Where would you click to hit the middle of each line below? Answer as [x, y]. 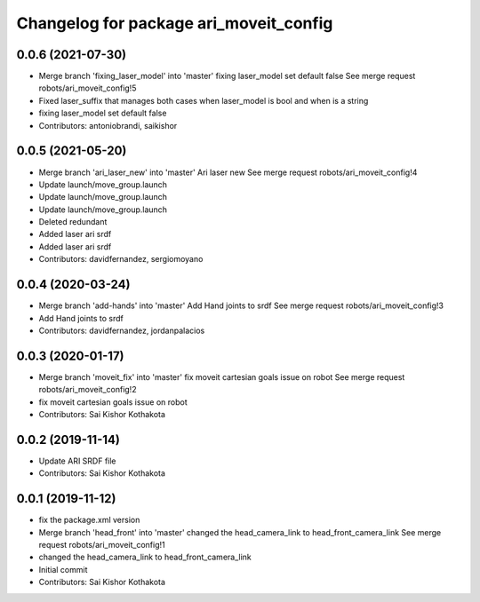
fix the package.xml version [89, 520]
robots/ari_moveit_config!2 [88, 390]
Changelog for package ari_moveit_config [175, 23]
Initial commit [63, 569]
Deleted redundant [73, 222]
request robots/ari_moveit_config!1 [102, 545]
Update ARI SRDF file [77, 461]
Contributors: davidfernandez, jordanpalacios [122, 330]
